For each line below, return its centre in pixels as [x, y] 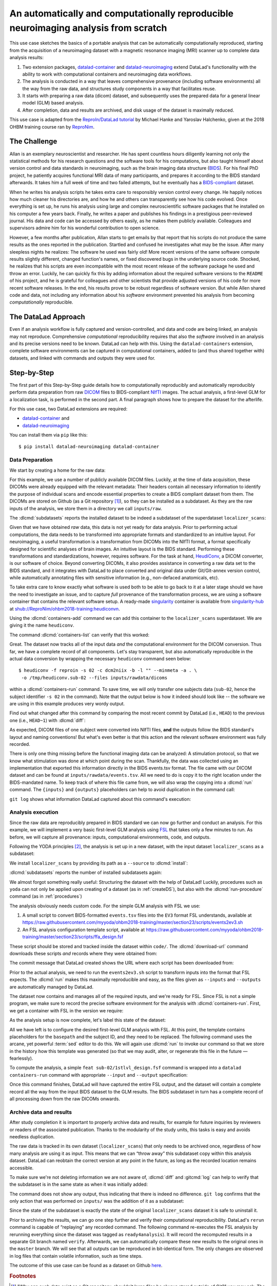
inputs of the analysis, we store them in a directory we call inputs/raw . [86, 508]
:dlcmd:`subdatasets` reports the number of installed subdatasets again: [86, 872]
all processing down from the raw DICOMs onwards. [65, 1099]
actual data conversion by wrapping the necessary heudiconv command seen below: [101, 658]
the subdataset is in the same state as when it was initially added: [79, 1184]
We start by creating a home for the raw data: [57, 470]
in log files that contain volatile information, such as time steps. [76, 1256]
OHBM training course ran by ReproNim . [52, 127]
